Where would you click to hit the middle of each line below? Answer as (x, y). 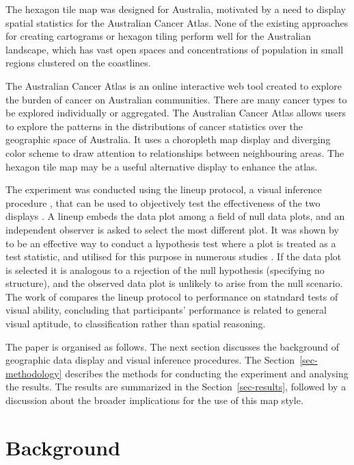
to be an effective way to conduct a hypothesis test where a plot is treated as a (171, 243)
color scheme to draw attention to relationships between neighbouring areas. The (175, 152)
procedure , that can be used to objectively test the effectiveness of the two (163, 202)
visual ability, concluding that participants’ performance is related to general (166, 310)
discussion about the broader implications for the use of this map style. (154, 400)
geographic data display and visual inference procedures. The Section (150, 360)
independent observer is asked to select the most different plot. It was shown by (172, 229)
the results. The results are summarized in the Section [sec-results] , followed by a (176, 387)
